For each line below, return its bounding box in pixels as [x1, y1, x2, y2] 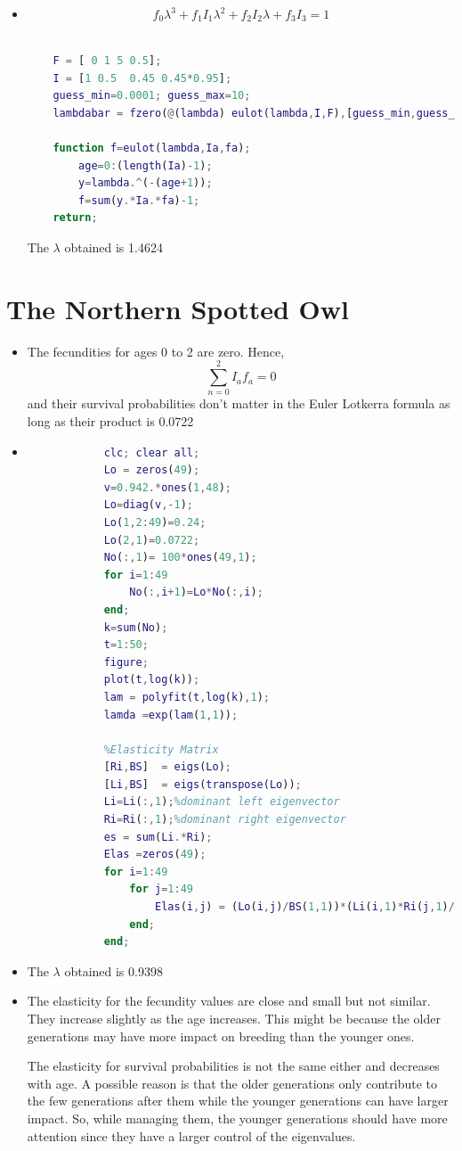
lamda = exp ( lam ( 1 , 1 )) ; [103, 708, 239, 721]
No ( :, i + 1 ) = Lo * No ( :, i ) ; [129, 586, 263, 599]
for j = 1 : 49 [129, 883, 194, 896]
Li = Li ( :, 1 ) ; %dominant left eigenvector [103, 795, 340, 809]
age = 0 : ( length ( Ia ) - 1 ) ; [78, 159, 213, 172]
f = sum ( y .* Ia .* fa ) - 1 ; [78, 193, 200, 207]
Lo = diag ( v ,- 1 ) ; [103, 498, 194, 512]
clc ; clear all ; [103, 446, 200, 459]
